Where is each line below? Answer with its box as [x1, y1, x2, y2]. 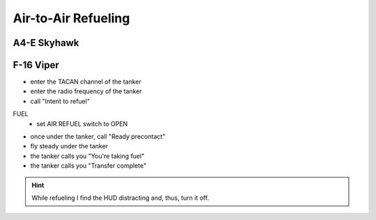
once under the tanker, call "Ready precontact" [30, 132, 166, 141]
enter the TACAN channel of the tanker [30, 77, 142, 86]
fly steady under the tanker [30, 142, 108, 150]
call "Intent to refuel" [30, 97, 91, 105]
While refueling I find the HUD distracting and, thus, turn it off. [31, 194, 210, 202]
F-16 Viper [13, 59, 59, 71]
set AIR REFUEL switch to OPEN [36, 119, 128, 128]
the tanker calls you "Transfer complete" [30, 162, 147, 170]
